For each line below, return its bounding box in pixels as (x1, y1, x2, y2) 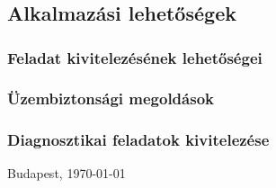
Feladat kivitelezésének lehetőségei (7, 46, 263, 68)
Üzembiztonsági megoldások (7, 87, 214, 110)
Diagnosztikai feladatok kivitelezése (7, 129, 270, 151)
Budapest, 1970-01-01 (7, 164, 126, 183)
